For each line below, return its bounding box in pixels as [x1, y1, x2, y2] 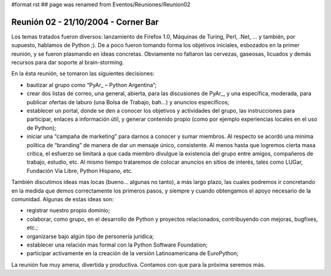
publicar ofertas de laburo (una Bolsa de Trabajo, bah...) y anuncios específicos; [26, 98, 230, 105]
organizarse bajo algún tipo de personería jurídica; [26, 232, 154, 240]
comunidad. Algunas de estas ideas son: [11, 195, 114, 202]
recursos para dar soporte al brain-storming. [11, 59, 124, 66]
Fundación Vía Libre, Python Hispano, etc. [26, 167, 133, 174]
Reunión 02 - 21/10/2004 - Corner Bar [11, 17, 159, 27]
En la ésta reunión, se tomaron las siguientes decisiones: [11, 70, 154, 77]
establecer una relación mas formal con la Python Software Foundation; [26, 241, 208, 248]
